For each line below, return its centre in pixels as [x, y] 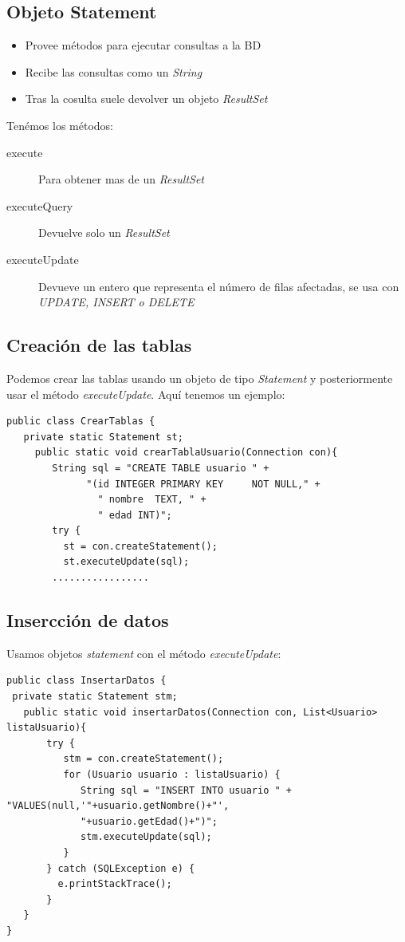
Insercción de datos [88, 620]
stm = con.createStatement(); [144, 759]
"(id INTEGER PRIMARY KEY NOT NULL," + [203, 484]
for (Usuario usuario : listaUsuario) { [172, 775]
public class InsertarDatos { [87, 681]
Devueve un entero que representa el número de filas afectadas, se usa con [219, 286]
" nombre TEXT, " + [152, 500]
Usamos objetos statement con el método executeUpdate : [144, 653]
